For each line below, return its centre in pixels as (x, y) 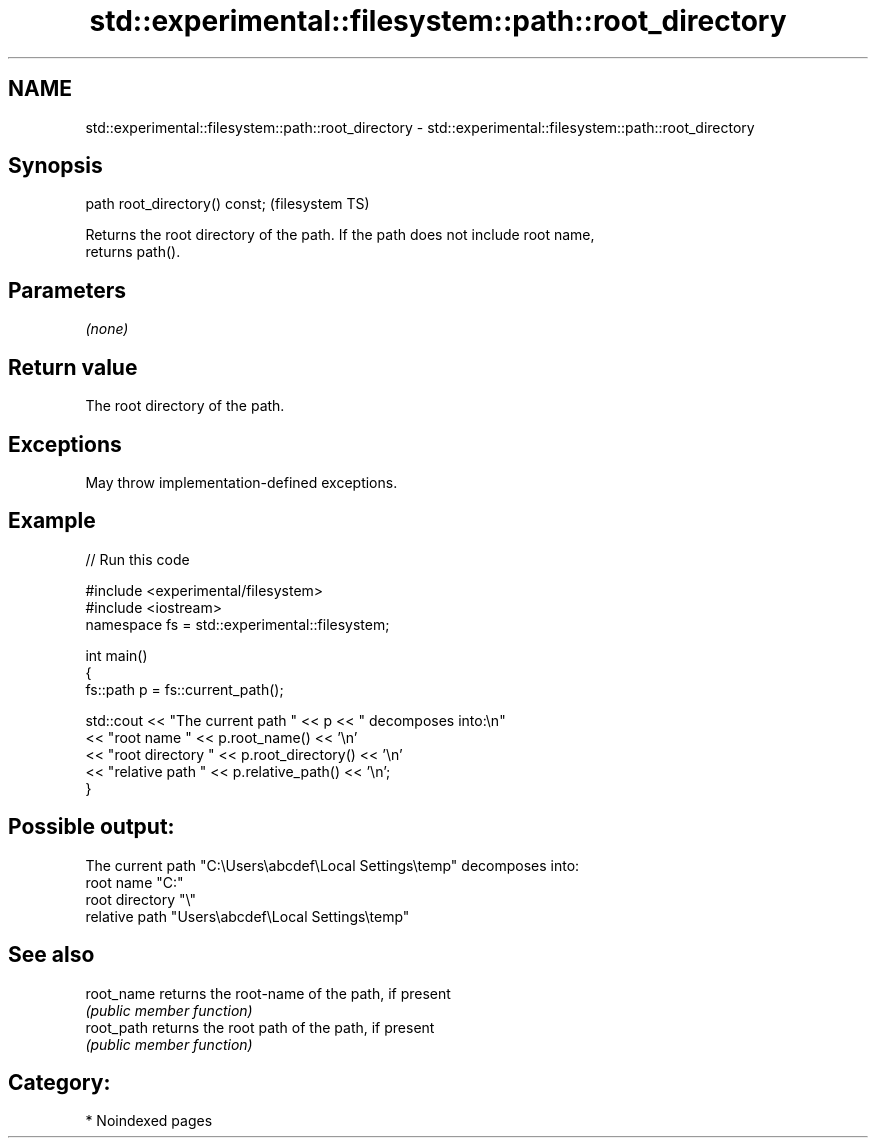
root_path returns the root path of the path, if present (260, 1027)
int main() (116, 655)
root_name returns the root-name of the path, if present (268, 993)
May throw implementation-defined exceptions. (241, 482)
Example (52, 521)
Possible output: (91, 827)
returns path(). (133, 252)
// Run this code (137, 559)
